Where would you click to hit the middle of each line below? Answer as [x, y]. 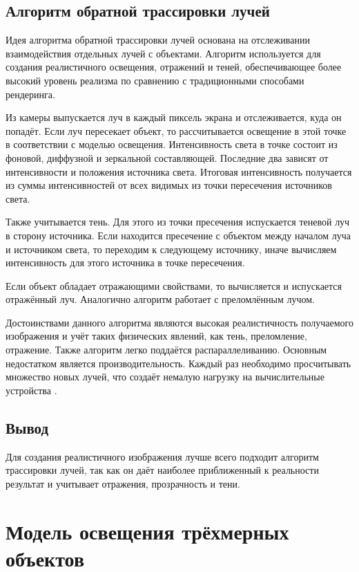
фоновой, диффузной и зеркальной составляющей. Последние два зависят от [167, 157]
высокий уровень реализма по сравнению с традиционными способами [155, 80]
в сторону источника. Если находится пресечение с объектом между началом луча [178, 235]
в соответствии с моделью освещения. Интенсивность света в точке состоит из [172, 144]
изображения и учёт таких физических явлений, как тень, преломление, [156, 336]
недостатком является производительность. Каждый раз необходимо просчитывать [178, 363]
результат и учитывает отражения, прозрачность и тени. [123, 483]
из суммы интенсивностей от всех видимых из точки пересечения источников [169, 185]
